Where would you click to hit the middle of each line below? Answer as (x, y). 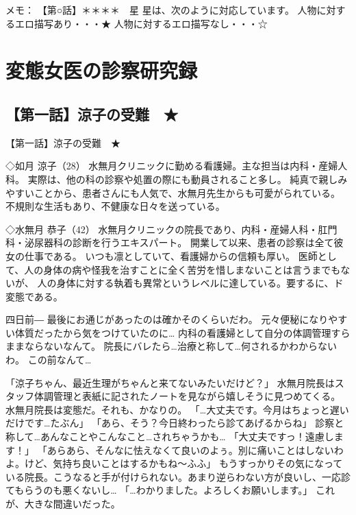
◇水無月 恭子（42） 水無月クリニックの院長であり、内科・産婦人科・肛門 (171, 229)
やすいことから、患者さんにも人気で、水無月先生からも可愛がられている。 (173, 192)
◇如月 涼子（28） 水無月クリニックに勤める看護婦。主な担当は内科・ (162, 166)
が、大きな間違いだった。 (63, 504)
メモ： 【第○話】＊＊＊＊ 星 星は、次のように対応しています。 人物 (161, 10)
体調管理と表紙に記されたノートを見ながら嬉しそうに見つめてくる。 (187, 396)
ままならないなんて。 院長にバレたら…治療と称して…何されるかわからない (171, 346)
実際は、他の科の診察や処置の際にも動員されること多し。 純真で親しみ (188, 179)
